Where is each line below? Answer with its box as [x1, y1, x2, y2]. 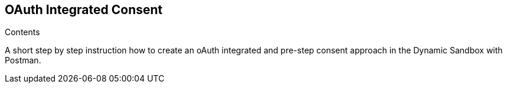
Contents [5, 27, 40, 38]
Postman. [5, 55, 41, 66]
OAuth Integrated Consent [5, 2, 163, 17]
